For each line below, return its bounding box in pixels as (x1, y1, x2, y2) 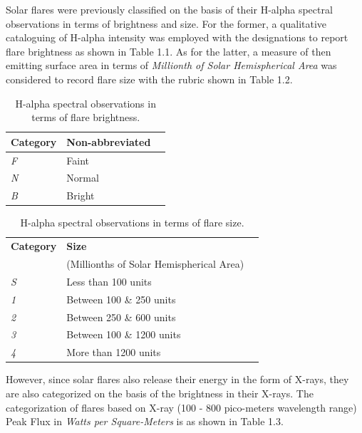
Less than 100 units (66, 273, 152, 288)
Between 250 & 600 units (66, 309, 176, 324)
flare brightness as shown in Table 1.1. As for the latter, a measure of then (6, 43, 331, 58)
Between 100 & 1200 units (66, 327, 181, 342)
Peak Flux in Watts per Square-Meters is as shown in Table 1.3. (6, 414, 284, 429)
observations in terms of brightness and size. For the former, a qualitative (6, 16, 327, 31)
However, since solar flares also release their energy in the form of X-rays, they (6, 372, 349, 387)
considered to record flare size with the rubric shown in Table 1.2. (6, 71, 293, 86)
